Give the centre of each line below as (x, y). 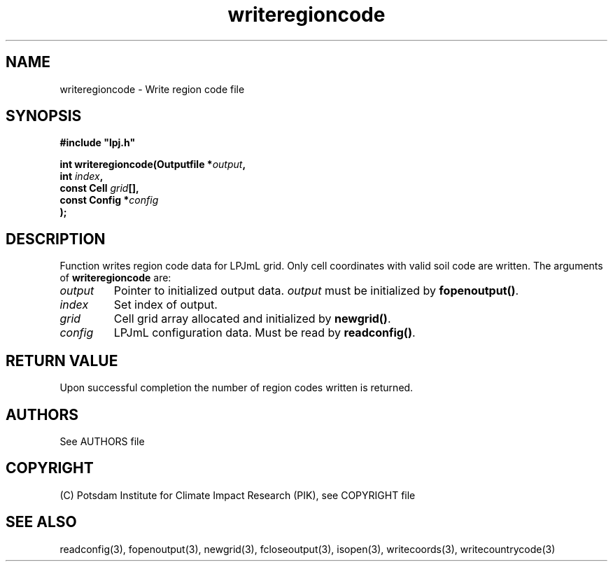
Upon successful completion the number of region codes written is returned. (237, 388)
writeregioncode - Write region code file (152, 89)
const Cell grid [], (99, 188)
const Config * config (109, 200)
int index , (82, 176)
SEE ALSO (41, 522)
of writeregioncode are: (115, 278)
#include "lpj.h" (98, 143)
